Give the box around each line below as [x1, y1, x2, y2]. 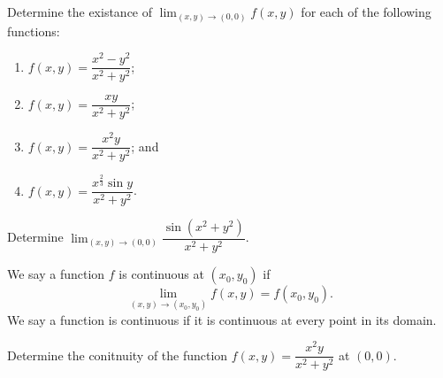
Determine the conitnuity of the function [7, 345, 228, 364]
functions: [7, 21, 60, 40]
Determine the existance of [7, 3, 153, 20]
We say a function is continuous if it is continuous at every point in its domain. [7, 310, 437, 328]
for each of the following [301, 3, 432, 20]
